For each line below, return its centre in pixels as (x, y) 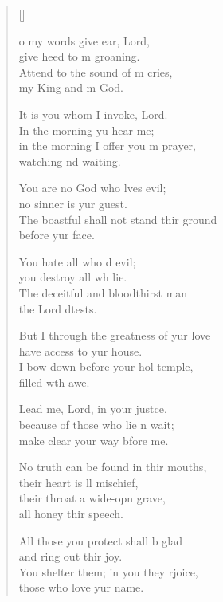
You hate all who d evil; (77, 261)
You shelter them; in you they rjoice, (108, 571)
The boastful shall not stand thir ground (118, 219)
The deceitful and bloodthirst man (103, 292)
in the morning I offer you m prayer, (108, 146)
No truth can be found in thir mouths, (113, 467)
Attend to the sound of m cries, (96, 71)
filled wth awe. (54, 382)
